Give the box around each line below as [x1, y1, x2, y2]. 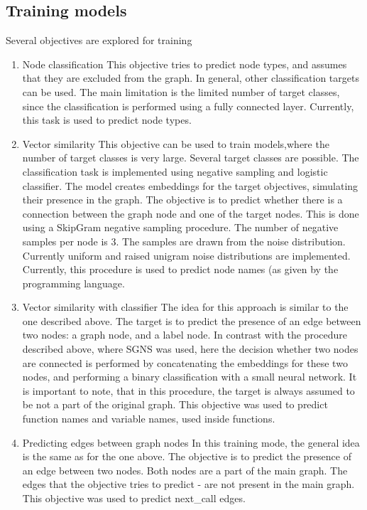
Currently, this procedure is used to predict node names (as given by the [22, 262, 339, 277]
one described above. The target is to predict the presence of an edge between [22, 313, 361, 328]
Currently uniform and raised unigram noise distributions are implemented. [22, 248, 351, 262]
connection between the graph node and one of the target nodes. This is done [22, 206, 359, 221]
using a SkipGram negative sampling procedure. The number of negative [22, 220, 339, 235]
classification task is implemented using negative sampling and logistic [22, 164, 328, 179]
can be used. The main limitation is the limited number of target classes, [22, 84, 340, 99]
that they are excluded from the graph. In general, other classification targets [22, 70, 359, 85]
